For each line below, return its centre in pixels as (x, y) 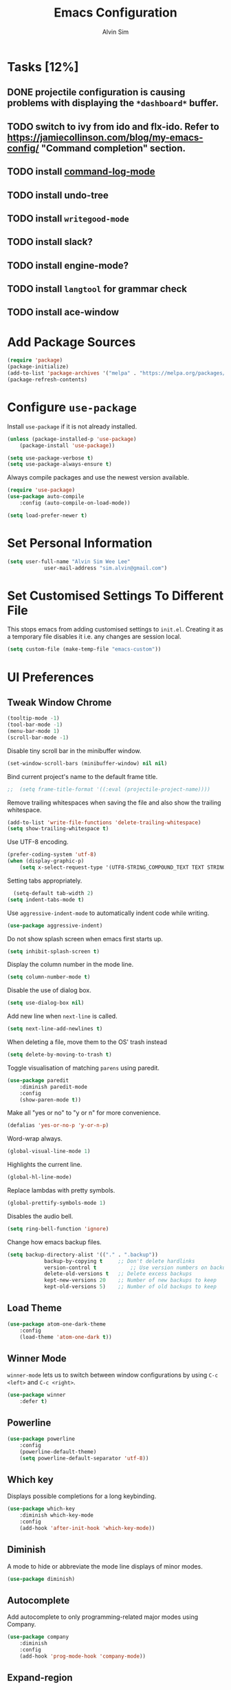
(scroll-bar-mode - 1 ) (38, 737)
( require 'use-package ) (41, 490)
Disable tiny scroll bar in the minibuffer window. (74, 751)
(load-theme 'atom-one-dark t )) (66, 1337)
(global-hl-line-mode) (40, 1177)
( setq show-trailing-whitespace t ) (58, 829)
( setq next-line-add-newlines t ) (55, 1029)
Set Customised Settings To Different (115, 596)
